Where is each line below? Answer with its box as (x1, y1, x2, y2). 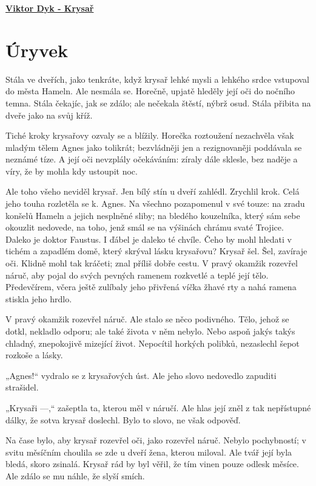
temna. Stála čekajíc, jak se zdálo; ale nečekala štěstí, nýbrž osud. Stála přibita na (5, 96, 311, 109)
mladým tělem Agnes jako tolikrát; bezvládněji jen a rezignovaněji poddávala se (5, 141, 302, 153)
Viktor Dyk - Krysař (5, 2, 94, 14)
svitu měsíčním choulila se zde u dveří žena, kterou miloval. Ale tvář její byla (5, 445, 292, 458)
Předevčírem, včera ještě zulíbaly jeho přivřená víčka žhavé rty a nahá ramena (5, 280, 297, 293)
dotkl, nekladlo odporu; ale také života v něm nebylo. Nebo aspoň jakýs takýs (5, 325, 295, 337)
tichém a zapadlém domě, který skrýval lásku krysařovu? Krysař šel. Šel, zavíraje (5, 245, 308, 257)
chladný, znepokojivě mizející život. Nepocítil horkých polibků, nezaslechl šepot (5, 336, 300, 349)
